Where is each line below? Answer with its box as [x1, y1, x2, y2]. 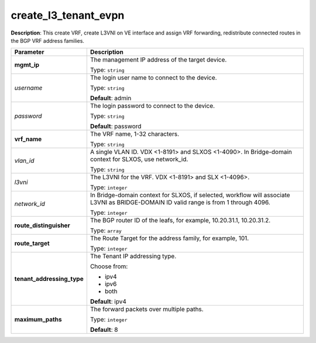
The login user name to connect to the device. [90, 74, 217, 82]
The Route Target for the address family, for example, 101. [90, 234, 249, 242]
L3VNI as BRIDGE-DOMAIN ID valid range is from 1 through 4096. [90, 198, 270, 207]
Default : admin [90, 94, 132, 102]
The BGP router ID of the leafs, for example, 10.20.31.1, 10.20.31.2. [90, 217, 271, 225]
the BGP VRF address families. [11, 37, 85, 44]
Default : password [90, 122, 142, 131]
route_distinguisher [14, 221, 70, 229]
